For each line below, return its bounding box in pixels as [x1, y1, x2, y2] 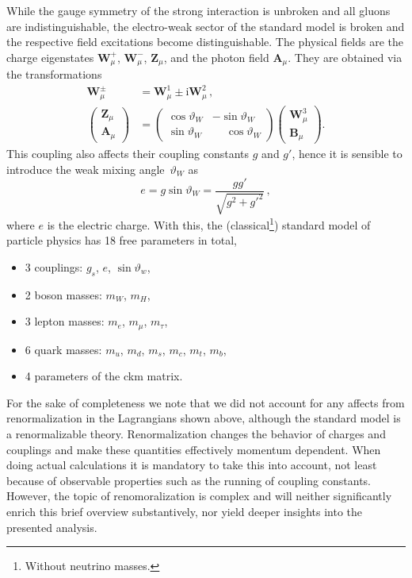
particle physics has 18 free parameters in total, [6, 232, 237, 249]
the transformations [6, 66, 102, 83]
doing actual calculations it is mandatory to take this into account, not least [6, 457, 377, 473]
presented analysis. [6, 518, 97, 535]
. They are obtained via [288, 48, 402, 65]
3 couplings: [25, 258, 83, 275]
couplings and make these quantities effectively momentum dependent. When [6, 441, 381, 457]
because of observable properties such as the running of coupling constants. [6, 472, 371, 488]
